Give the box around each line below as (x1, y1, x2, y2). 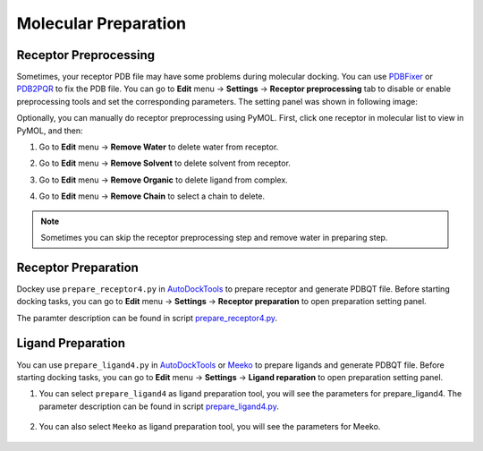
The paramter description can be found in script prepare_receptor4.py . (16, 312, 277, 323)
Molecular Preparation (16, 13, 187, 33)
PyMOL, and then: (16, 125, 84, 136)
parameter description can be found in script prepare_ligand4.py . (38, 401, 279, 412)
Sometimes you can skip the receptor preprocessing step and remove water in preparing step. (40, 232, 388, 243)
